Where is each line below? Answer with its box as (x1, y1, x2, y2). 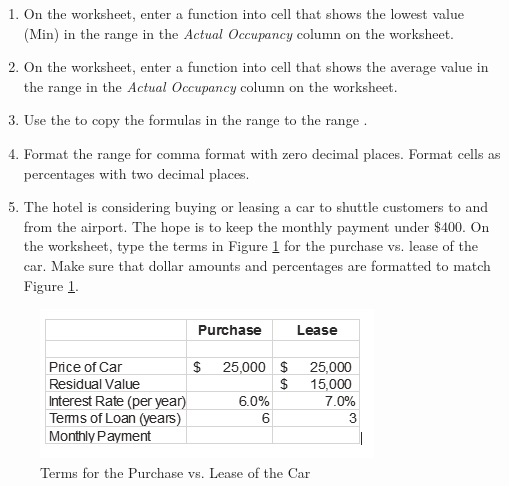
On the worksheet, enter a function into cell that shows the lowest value (23, 3, 464, 23)
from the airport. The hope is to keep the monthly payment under (23, 215, 430, 236)
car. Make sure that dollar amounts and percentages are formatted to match (23, 254, 491, 275)
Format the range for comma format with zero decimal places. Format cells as (23, 142, 501, 163)
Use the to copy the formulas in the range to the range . (23, 109, 368, 130)
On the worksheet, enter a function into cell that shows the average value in (23, 56, 489, 77)
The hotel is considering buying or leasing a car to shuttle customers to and (23, 196, 488, 217)
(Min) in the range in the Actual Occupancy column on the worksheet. (23, 22, 454, 43)
